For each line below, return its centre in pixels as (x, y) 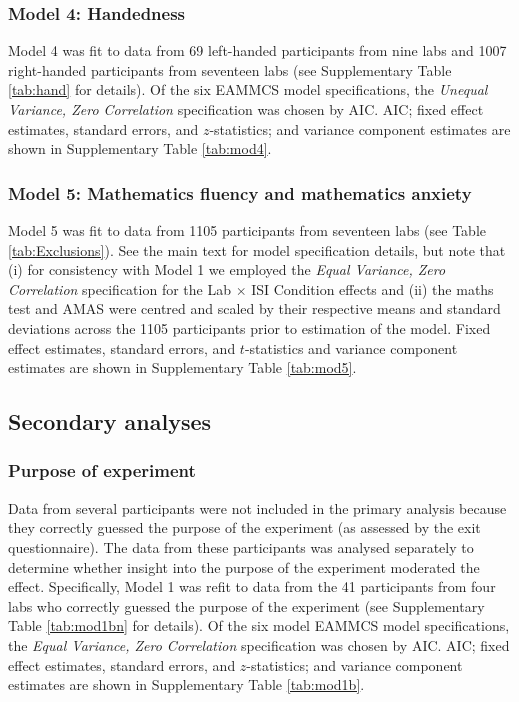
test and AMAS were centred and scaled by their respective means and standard (254, 308)
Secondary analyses (110, 421)
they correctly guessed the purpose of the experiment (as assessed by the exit (244, 527)
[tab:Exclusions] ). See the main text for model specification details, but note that (257, 249)
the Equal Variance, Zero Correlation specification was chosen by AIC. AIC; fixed (259, 644)
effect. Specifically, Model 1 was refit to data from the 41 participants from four (252, 586)
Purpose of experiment (102, 470)
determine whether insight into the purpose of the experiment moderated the (244, 566)
